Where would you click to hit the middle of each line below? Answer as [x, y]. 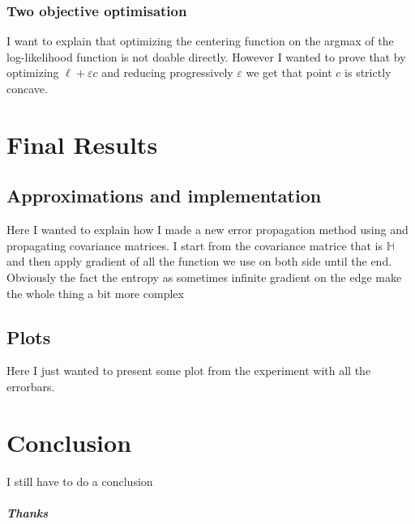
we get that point [289, 72]
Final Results [82, 144]
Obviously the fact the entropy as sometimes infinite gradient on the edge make [204, 277]
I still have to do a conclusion [80, 481]
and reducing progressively [167, 72]
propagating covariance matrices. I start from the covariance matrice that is [195, 245]
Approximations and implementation [164, 196]
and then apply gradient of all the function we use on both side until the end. [199, 261]
